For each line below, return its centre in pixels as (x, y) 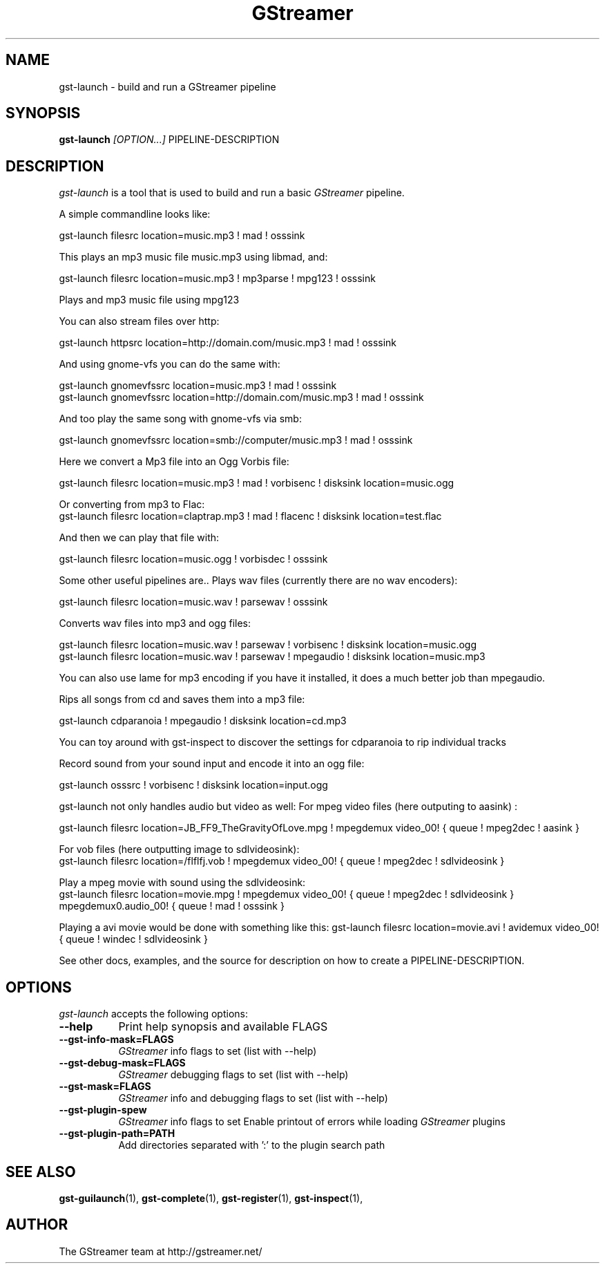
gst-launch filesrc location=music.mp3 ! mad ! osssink (182, 236)
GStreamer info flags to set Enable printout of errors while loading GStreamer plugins (312, 1122)
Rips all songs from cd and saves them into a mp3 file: (182, 699)
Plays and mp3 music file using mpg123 (149, 300)
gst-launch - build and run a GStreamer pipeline (167, 86)
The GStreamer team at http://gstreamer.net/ (161, 1251)
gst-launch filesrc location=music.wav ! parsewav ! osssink (193, 602)
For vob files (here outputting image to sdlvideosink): (179, 849)
